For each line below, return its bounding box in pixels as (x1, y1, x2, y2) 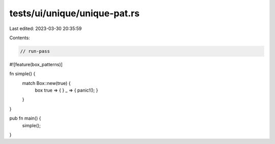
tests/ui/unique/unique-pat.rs (9, 8, 140, 19)
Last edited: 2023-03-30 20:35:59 (9, 25, 82, 32)
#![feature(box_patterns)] (9, 61, 63, 67)
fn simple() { (9, 71, 36, 77)
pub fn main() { (9, 115, 41, 122)
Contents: (9, 35, 30, 41)
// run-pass (20, 48, 50, 54)
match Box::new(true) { (22, 80, 71, 86)
